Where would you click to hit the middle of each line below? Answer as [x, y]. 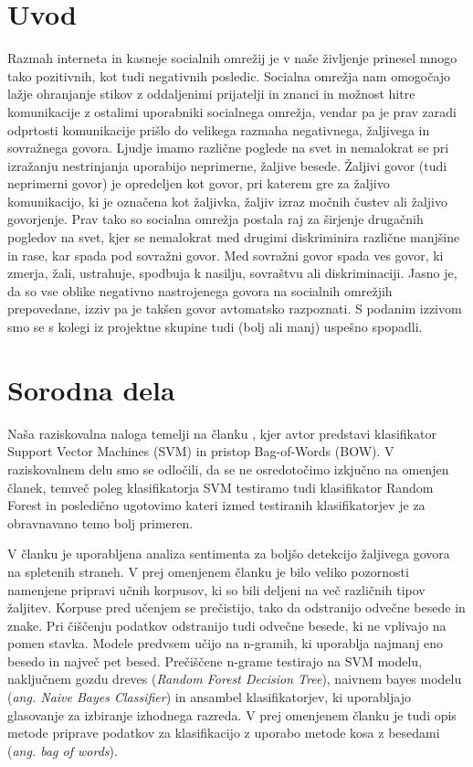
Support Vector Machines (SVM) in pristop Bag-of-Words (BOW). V [201, 451]
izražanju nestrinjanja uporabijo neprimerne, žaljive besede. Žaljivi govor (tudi [227, 165]
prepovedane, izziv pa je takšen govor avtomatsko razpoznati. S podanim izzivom [235, 309]
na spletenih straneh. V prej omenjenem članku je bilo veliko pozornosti [208, 571]
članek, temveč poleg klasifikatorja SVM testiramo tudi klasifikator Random [221, 487]
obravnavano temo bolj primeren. [100, 522]
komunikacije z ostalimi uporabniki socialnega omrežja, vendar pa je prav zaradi [232, 111]
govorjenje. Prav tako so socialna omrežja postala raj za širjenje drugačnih [215, 219]
